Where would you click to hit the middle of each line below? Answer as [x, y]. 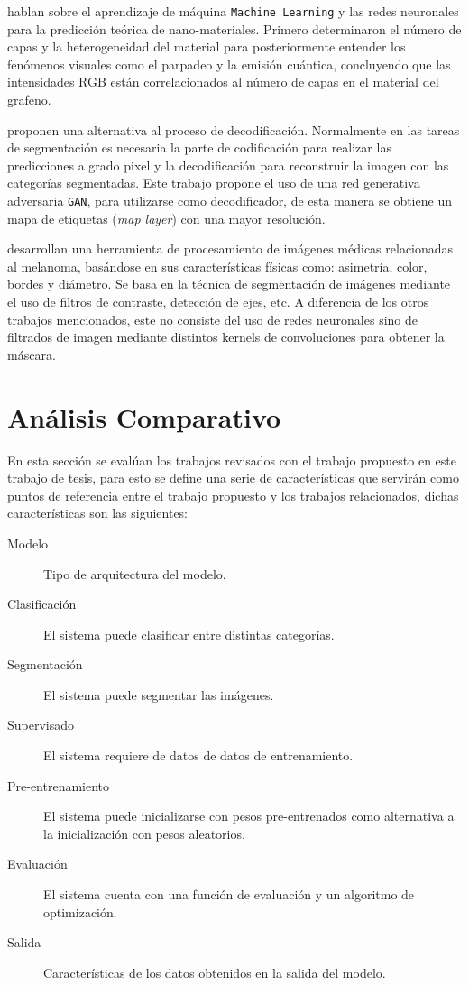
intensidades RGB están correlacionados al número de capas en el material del [223, 82]
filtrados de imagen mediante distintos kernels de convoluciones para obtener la [226, 337]
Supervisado [41, 725]
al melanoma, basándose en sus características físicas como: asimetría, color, [217, 266]
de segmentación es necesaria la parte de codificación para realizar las [199, 147]
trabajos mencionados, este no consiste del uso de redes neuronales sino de [212, 319]
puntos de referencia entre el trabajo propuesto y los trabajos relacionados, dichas [233, 495]
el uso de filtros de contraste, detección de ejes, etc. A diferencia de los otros [218, 302]
